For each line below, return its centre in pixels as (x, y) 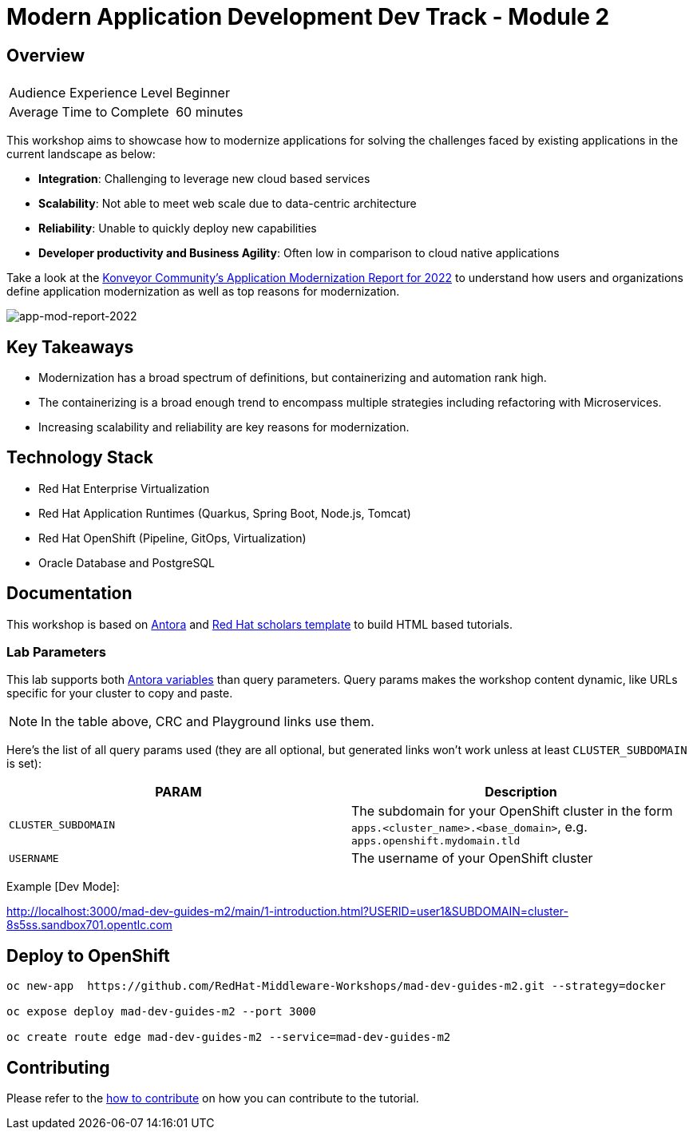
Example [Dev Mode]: (63, 887)
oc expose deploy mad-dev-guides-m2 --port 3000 (161, 1012)
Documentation (69, 594)
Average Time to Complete (89, 112)
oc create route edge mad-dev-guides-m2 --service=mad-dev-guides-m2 (229, 1037)
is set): (24, 764)
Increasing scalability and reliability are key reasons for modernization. (224, 427)
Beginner (203, 93)
